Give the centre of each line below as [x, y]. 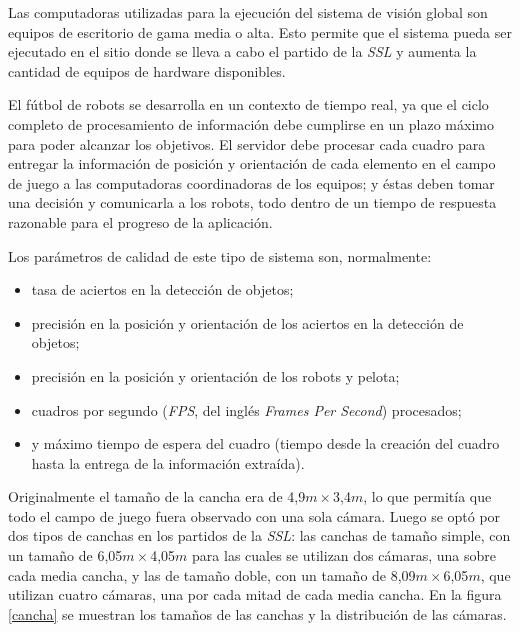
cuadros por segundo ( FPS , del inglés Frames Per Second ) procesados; [246, 409]
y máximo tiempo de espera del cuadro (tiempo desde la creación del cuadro [265, 443]
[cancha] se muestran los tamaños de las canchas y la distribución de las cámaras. [257, 613]
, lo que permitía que [427, 496]
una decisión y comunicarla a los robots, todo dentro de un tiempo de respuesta [252, 202]
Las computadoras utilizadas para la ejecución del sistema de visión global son [248, 12]
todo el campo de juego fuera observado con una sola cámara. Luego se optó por [254, 515]
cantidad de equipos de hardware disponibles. [147, 70]
